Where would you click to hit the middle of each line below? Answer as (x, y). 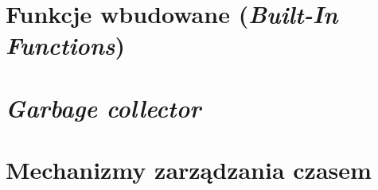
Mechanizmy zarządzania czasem (189, 170)
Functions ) (66, 45)
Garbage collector (103, 107)
